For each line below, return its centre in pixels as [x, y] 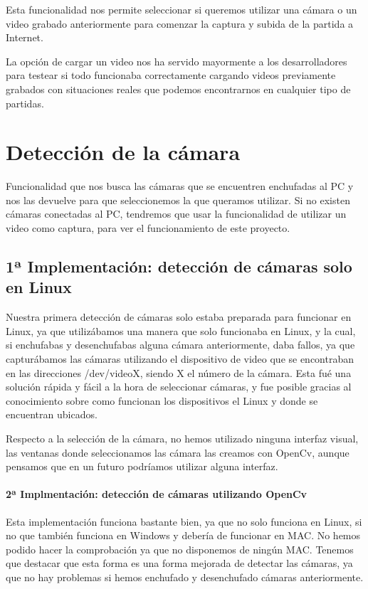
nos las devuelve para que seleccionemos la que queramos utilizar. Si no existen [178, 200]
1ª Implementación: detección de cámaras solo [179, 266]
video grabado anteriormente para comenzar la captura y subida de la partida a [180, 23]
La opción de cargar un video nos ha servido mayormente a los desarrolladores [177, 61]
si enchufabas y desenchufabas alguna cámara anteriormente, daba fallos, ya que [180, 345]
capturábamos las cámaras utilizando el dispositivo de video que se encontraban [180, 359]
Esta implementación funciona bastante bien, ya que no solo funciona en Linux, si [184, 521]
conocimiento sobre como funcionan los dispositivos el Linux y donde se [162, 400]
